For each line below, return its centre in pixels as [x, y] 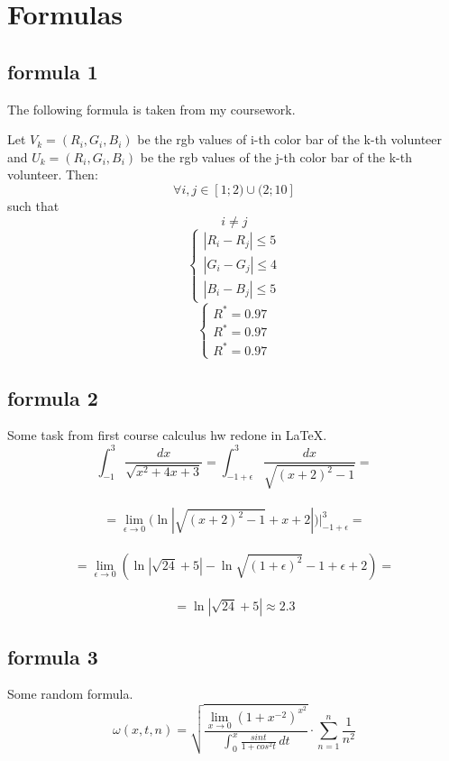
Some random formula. [70, 694]
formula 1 [53, 71]
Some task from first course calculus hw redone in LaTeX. [167, 435]
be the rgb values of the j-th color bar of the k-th [276, 156]
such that [33, 205]
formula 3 [53, 656]
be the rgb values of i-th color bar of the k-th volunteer [289, 139]
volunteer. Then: [53, 174]
